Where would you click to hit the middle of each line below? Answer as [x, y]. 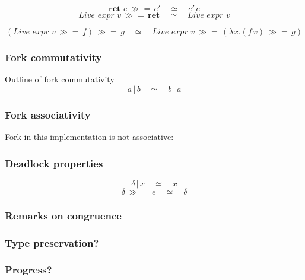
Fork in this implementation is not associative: [89, 137]
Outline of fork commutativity [60, 79]
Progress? [28, 270]
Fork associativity [48, 114]
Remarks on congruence [63, 215]
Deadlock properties [54, 163]
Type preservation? [52, 242]
